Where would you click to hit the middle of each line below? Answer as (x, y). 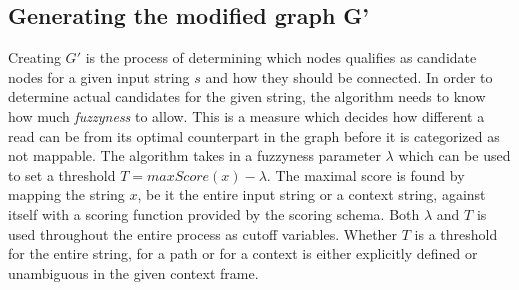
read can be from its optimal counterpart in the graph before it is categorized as (254, 135)
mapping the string (66, 194)
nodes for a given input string (99, 76)
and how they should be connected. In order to (349, 76)
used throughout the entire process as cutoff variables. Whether (203, 233)
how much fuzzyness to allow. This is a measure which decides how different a (246, 115)
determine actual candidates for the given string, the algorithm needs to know (247, 96)
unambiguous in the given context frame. (133, 272)
